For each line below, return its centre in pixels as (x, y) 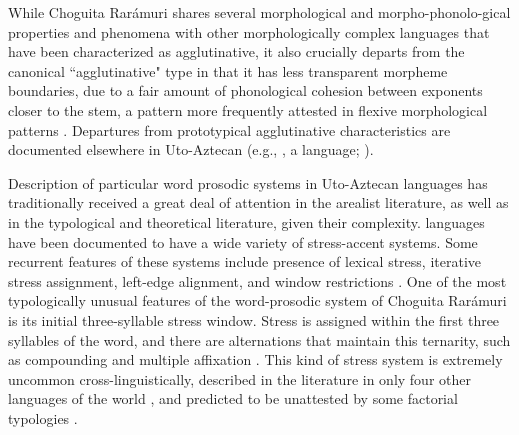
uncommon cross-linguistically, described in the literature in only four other (239, 378)
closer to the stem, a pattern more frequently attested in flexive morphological (248, 109)
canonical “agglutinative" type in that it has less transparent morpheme (228, 70)
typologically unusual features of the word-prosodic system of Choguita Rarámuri (257, 300)
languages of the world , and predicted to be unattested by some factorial (233, 398)
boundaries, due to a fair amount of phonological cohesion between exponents (245, 90)
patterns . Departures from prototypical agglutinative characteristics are (229, 129)
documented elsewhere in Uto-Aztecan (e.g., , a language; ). (191, 149)
